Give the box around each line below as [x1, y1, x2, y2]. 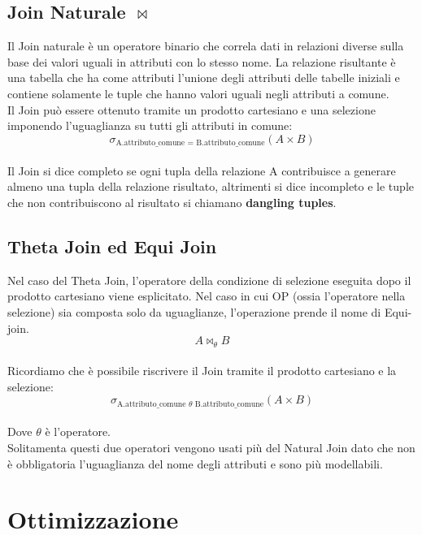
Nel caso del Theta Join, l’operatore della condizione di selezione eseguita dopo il [7, 271, 411, 288]
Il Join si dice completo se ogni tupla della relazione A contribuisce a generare [7, 162, 396, 179]
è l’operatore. [45, 423, 111, 440]
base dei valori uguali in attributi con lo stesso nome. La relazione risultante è [7, 53, 396, 70]
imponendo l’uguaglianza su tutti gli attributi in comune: [7, 117, 293, 134]
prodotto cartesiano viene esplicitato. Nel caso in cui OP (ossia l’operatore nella [7, 287, 406, 304]
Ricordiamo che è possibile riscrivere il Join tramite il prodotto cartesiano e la [7, 362, 397, 379]
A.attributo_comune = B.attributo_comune [115, 139, 265, 148]
